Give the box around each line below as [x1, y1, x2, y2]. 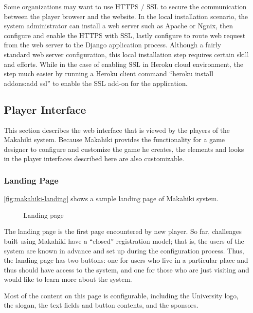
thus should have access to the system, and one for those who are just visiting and [4, 264, 249, 274]
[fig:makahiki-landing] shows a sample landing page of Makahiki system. [4, 193, 219, 204]
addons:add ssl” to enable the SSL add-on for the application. [4, 78, 188, 88]
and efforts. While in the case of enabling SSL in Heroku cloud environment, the [4, 59, 244, 69]
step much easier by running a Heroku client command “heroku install [4, 68, 214, 79]
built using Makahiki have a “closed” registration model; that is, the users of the [4, 235, 244, 246]
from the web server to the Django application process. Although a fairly [4, 40, 221, 50]
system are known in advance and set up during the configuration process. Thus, [4, 245, 244, 255]
